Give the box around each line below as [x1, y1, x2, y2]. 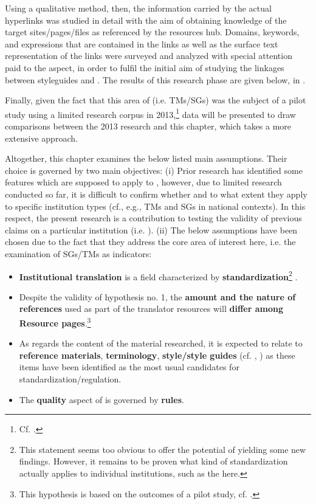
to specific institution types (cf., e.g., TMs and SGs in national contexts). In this [5, 199, 306, 212]
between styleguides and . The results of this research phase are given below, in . [5, 73, 306, 86]
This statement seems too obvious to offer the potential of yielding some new [19, 443, 306, 455]
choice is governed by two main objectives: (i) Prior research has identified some [5, 164, 303, 176]
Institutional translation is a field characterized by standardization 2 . [19, 268, 298, 283]
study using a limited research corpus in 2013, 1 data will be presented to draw [5, 106, 296, 120]
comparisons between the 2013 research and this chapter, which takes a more [5, 120, 292, 132]
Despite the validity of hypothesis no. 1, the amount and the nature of [19, 290, 296, 303]
